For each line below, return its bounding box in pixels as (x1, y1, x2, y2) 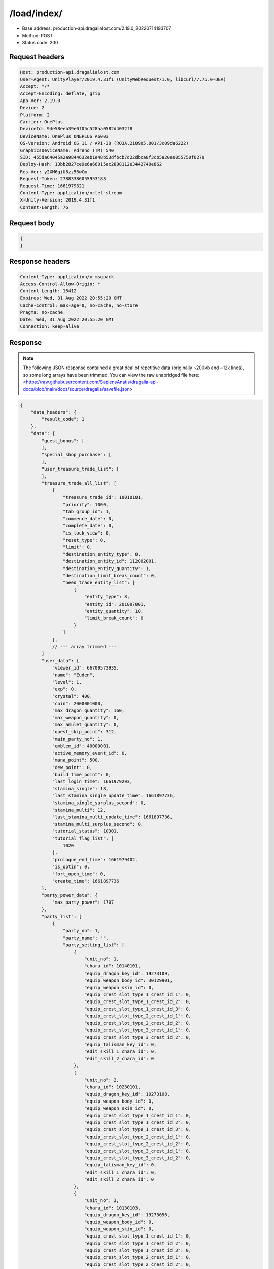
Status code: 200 (22, 40, 58, 46)
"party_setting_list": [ (62, 942, 125, 948)
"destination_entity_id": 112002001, (62, 558, 157, 564)
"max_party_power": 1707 (52, 899, 114, 905)
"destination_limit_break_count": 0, (62, 573, 157, 578)
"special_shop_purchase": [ (41, 452, 112, 458)
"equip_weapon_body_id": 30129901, (84, 978, 173, 983)
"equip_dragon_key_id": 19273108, (84, 1091, 170, 1097)
